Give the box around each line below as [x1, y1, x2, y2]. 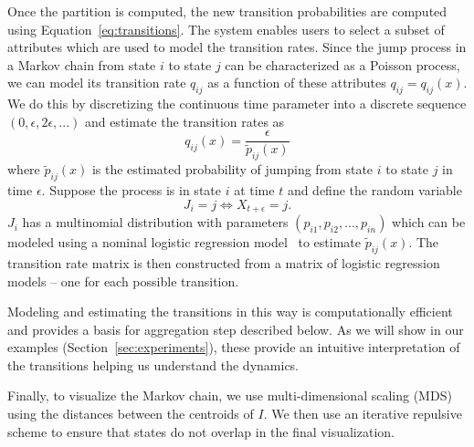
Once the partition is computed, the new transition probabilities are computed [7, 2, 448, 20]
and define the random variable [287, 181, 462, 200]
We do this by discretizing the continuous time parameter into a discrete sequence [7, 94, 467, 113]
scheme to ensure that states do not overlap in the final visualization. [7, 421, 395, 441]
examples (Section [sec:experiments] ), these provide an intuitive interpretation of [7, 338, 460, 357]
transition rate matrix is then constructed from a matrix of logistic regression [7, 253, 440, 272]
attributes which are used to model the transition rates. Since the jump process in [7, 37, 467, 57]
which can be [392, 213, 466, 232]
